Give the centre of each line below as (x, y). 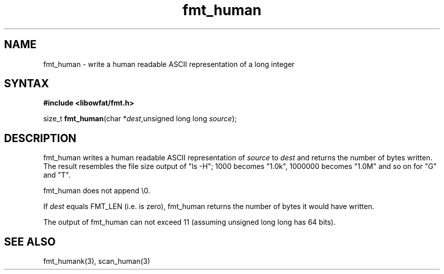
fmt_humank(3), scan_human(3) (97, 261)
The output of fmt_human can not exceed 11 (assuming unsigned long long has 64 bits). (189, 222)
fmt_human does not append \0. (97, 191)
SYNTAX (27, 84)
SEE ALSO (30, 242)
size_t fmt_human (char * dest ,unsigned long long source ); (140, 119)
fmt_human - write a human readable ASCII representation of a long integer (169, 64)
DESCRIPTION (40, 138)
